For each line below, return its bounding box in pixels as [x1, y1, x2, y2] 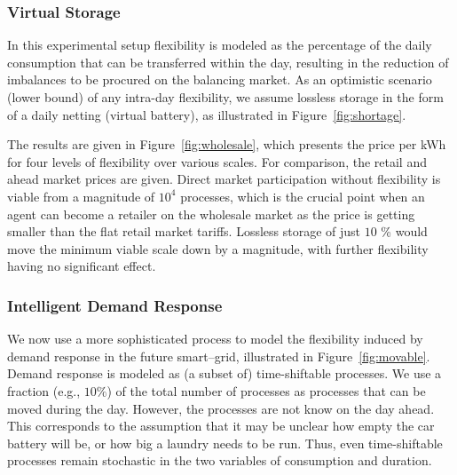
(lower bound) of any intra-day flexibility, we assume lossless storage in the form [7, 88, 444, 106]
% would [381, 222, 428, 241]
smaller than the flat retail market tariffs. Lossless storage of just [7, 222, 361, 241]
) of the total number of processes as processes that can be [106, 381, 426, 400]
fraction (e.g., [7, 381, 81, 400]
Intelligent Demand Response [7, 294, 223, 316]
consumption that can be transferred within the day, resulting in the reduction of [7, 52, 449, 71]
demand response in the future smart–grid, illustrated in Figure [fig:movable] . [7, 346, 430, 365]
